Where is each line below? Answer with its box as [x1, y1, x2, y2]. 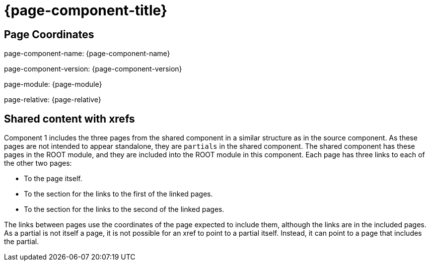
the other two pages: [4, 159, 72, 168]
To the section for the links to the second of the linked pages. [24, 205, 224, 214]
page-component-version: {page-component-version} [4, 65, 182, 73]
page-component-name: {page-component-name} [4, 49, 170, 58]
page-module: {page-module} [4, 80, 102, 89]
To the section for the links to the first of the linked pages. [24, 190, 213, 199]
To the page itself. [24, 174, 82, 183]
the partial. [4, 237, 39, 246]
